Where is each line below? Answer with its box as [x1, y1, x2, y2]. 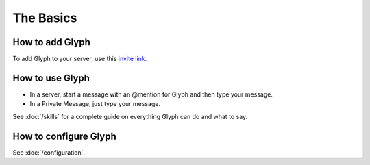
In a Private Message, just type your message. [29, 100, 161, 108]
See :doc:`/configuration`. [12, 148, 86, 157]
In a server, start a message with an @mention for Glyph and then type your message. [29, 90, 273, 99]
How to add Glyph [12, 36, 90, 48]
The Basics [12, 10, 77, 25]
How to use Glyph [12, 72, 90, 84]
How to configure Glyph [12, 130, 116, 142]
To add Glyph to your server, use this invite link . [12, 55, 147, 63]
